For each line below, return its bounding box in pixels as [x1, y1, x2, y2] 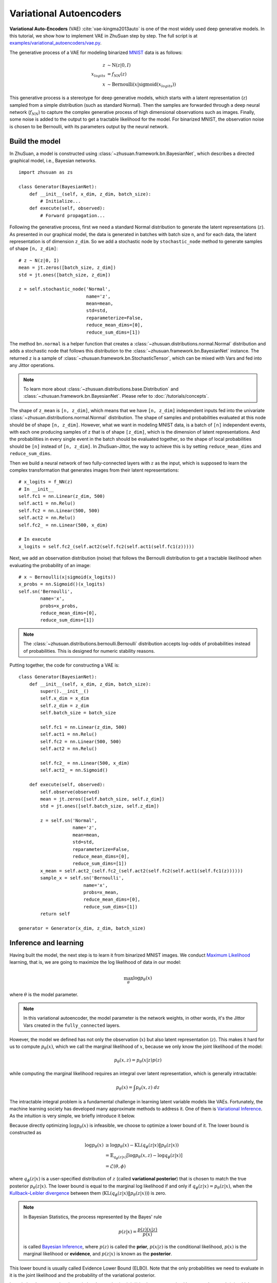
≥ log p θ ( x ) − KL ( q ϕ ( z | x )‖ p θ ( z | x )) [105, 1142, 179, 1150]
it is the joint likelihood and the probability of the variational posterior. [9, 1272, 156, 1278]
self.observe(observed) [40, 789, 100, 795]
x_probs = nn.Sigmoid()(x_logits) [18, 581, 105, 587]
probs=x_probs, [40, 603, 78, 609]
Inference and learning [9, 938, 84, 947]
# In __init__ [18, 486, 54, 492]
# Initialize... [40, 198, 81, 204]
